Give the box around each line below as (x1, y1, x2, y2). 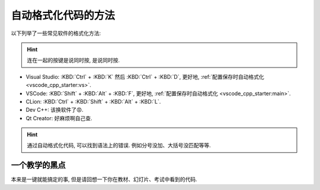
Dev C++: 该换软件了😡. (25, 107, 84, 114)
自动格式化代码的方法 (11, 9, 116, 22)
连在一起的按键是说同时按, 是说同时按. (27, 57, 120, 64)
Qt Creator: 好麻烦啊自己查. (25, 114, 92, 121)
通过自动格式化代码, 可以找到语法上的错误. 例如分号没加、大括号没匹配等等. (27, 142, 211, 149)
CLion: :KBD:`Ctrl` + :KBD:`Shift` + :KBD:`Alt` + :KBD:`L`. (25, 98, 161, 105)
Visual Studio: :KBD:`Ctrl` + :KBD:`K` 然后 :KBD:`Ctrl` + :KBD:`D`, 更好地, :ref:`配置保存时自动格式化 (25, 73, 265, 80)
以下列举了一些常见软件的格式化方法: (11, 30, 101, 37)
